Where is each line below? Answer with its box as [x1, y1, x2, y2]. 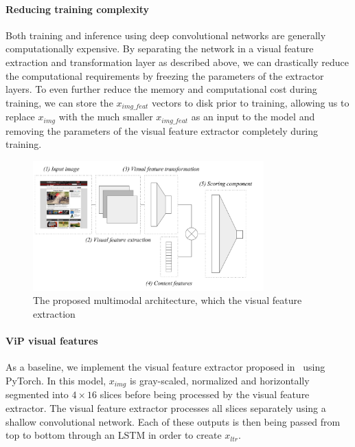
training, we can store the [5, 95, 113, 109]
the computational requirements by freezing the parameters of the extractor [5, 68, 324, 83]
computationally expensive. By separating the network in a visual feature [5, 41, 314, 56]
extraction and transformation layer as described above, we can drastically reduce [5, 54, 349, 69]
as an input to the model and [191, 109, 315, 124]
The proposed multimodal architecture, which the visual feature [33, 293, 302, 307]
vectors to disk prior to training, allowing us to [152, 95, 350, 109]
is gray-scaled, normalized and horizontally [129, 373, 310, 388]
